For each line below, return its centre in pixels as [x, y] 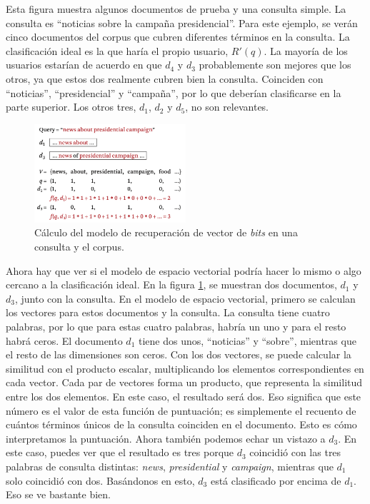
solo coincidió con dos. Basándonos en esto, [100, 480]
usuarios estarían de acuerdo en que [84, 65]
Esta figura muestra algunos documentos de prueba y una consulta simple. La [176, 9]
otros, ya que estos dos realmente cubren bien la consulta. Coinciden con [165, 78]
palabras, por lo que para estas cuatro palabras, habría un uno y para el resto [176, 327]
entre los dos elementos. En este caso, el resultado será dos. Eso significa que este [184, 396]
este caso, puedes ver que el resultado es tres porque [120, 452]
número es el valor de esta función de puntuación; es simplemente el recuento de [181, 410]
